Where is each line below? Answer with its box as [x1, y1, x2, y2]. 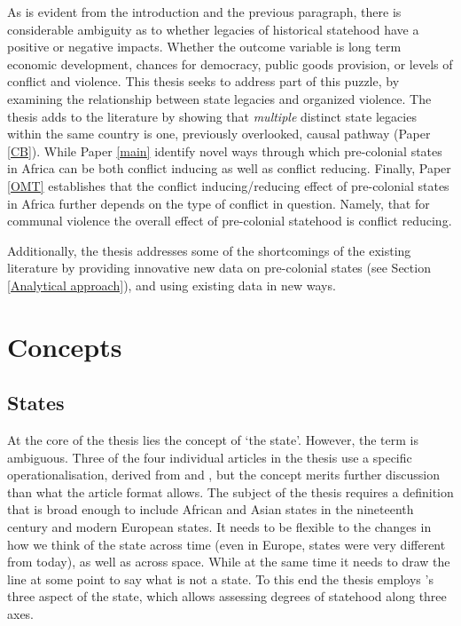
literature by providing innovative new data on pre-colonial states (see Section [7, 258, 431, 277]
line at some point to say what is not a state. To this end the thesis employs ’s [7, 569, 434, 588]
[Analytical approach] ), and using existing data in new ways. [7, 275, 336, 294]
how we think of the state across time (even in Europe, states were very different [7, 535, 446, 553]
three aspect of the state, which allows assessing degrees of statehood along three [7, 587, 447, 606]
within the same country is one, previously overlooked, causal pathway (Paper [7, 124, 431, 143]
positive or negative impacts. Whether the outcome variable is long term [7, 37, 402, 56]
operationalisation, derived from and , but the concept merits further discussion [7, 465, 440, 484]
